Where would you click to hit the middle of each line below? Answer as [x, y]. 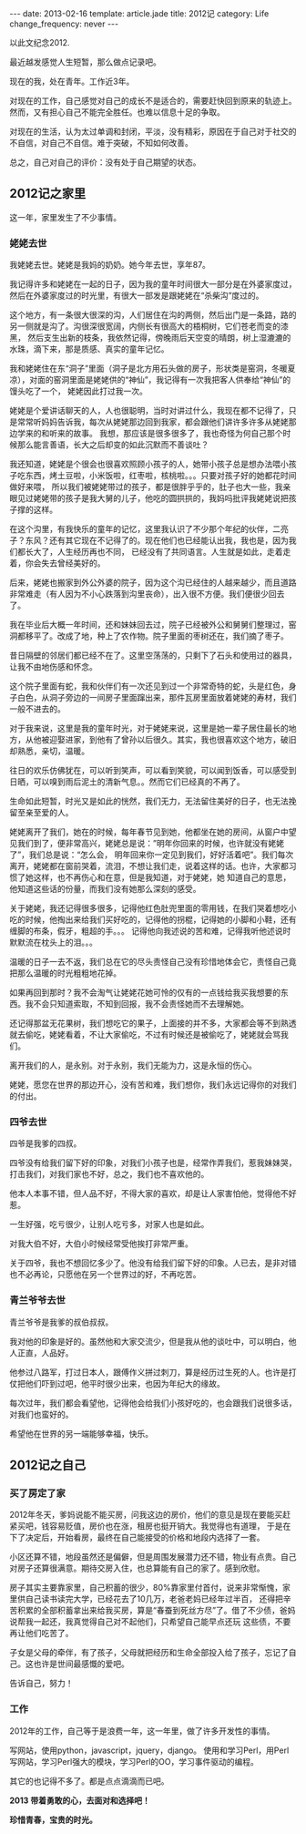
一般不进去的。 [37, 709]
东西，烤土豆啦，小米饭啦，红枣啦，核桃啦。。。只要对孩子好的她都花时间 [161, 476]
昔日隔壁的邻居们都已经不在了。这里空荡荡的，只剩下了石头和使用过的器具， [153, 656]
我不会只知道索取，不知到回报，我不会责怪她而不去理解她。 [137, 1004]
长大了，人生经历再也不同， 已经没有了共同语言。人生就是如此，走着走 [158, 552]
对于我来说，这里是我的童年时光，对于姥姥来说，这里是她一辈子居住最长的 [149, 728]
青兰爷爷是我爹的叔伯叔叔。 [61, 1322]
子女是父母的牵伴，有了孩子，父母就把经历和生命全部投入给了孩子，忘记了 [149, 1653]
